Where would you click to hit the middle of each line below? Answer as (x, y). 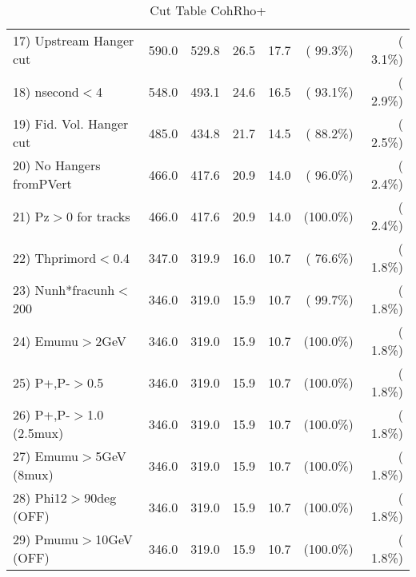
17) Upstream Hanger (74, 40)
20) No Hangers (57, 165)
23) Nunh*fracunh (64, 290)
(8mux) (33, 474)
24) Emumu (46, 340)
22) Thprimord (55, 257)
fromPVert (42, 183)
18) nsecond (46, 91)
